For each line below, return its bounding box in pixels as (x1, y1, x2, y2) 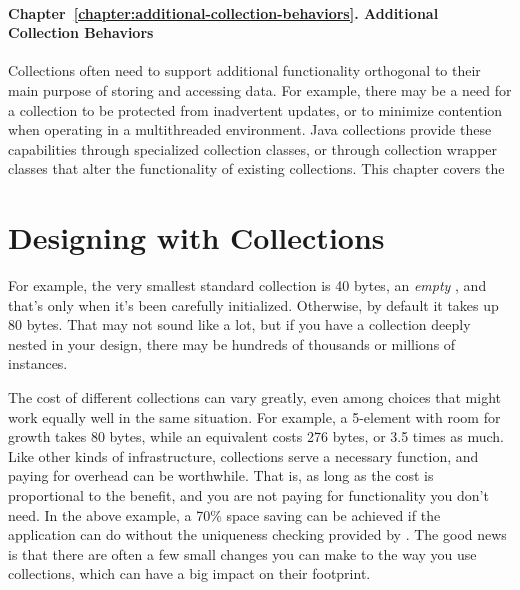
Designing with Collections (8, 217, 385, 258)
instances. (8, 353, 68, 374)
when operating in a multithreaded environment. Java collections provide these (8, 119, 492, 140)
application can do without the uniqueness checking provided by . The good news (8, 524, 507, 545)
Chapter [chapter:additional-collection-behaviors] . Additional (8, 2, 439, 23)
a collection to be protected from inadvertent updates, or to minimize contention (8, 99, 503, 120)
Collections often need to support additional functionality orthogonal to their (8, 60, 481, 81)
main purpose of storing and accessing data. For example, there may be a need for (8, 79, 512, 100)
